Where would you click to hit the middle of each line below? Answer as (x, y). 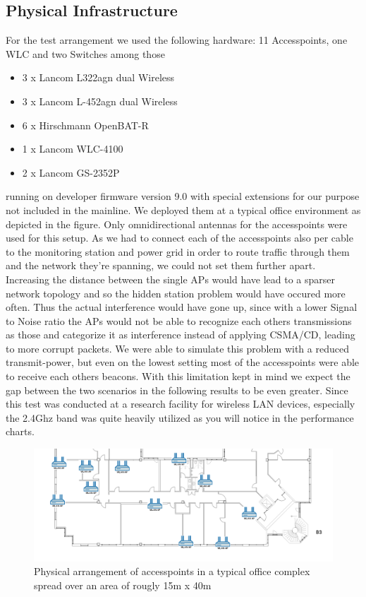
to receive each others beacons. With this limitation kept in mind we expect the (178, 376)
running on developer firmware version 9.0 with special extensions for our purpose (183, 196)
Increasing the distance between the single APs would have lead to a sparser (170, 279)
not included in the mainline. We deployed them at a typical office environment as (183, 209)
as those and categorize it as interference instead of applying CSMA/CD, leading (181, 335)
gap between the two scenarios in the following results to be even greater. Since (177, 390)
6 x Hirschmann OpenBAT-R (85, 125)
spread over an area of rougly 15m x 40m (123, 585)
